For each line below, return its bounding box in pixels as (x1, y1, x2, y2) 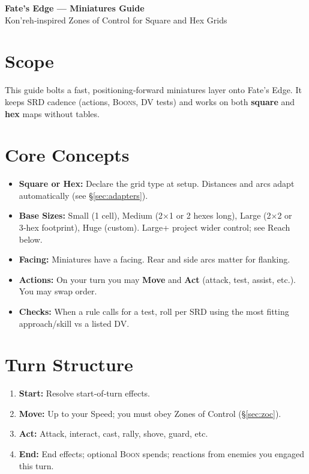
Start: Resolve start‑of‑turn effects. (19, 387, 150, 400)
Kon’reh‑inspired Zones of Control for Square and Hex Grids (5, 13, 227, 26)
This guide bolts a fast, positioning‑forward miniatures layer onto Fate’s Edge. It (5, 84, 302, 96)
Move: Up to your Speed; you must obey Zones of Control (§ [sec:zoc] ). (19, 407, 281, 419)
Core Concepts (5, 142, 130, 167)
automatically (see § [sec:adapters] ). (19, 189, 148, 201)
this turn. (19, 459, 54, 472)
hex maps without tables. (5, 107, 100, 120)
